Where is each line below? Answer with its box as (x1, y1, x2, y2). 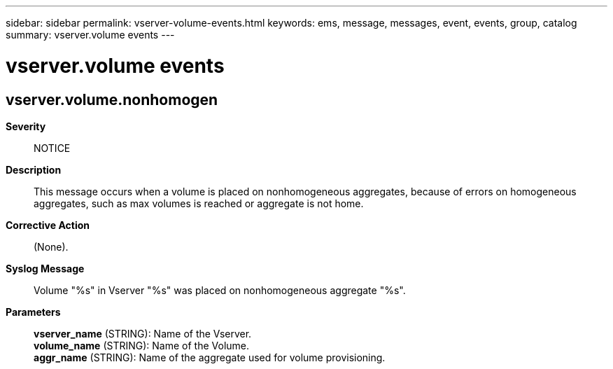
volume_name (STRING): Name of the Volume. (34, 339, 250, 351)
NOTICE (34, 141, 71, 154)
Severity (6, 120, 46, 132)
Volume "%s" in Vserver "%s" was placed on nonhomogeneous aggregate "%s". (34, 284, 406, 296)
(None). (34, 240, 69, 253)
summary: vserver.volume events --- (6, 29, 175, 41)
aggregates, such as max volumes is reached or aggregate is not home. (34, 197, 364, 209)
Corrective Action (6, 218, 90, 231)
